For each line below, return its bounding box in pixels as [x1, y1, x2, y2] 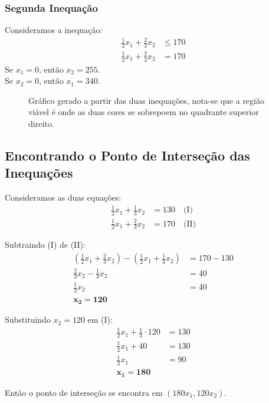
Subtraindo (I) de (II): [5, 238, 86, 251]
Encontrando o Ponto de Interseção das [5, 146, 250, 164]
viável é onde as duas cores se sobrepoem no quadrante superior [28, 106, 259, 118]
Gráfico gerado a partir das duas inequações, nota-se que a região [28, 94, 264, 106]
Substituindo [5, 313, 51, 326]
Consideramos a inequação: [5, 24, 103, 36]
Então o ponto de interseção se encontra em [5, 386, 163, 398]
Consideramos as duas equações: [5, 191, 122, 204]
